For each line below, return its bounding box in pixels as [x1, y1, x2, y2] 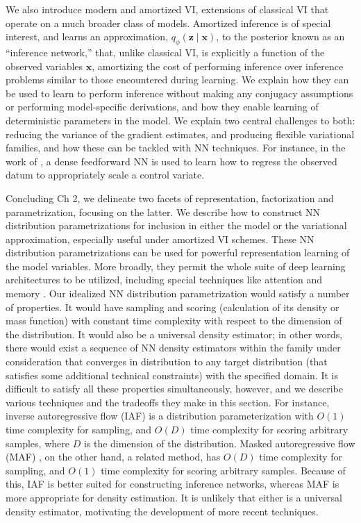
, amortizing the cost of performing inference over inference [92, 58, 344, 73]
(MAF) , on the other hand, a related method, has [6, 449, 221, 464]
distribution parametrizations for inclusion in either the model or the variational [6, 218, 347, 233]
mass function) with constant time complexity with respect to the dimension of [6, 313, 342, 328]
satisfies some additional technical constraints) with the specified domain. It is [6, 367, 338, 382]
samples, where [6, 435, 69, 450]
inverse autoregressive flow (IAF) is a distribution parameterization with [6, 408, 314, 423]
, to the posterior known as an [216, 29, 345, 44]
